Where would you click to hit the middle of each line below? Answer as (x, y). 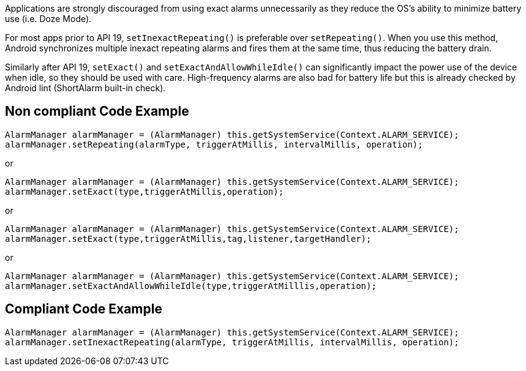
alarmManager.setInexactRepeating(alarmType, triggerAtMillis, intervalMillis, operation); (232, 342)
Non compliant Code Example (97, 111)
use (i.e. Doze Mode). (48, 19)
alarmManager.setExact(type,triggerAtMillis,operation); (145, 191)
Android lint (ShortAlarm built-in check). (85, 88)
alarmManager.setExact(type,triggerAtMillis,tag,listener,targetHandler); (188, 238)
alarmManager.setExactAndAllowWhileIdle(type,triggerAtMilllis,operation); (191, 286)
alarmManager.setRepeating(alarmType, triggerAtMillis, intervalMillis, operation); (214, 144)
